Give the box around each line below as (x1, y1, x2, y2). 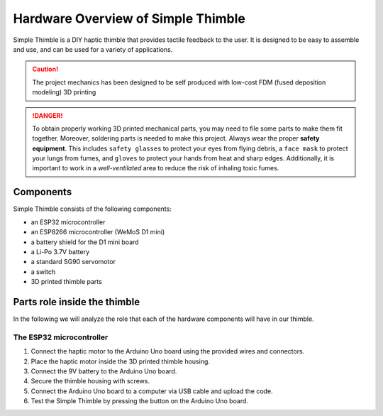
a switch (30, 267, 56, 276)
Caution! (32, 65, 59, 74)
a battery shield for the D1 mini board (30, 238, 139, 246)
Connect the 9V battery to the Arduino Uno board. (30, 366, 177, 376)
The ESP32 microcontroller (13, 332, 109, 342)
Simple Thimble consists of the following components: (13, 204, 172, 213)
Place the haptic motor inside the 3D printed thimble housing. (30, 357, 211, 366)
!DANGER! (32, 111, 63, 120)
